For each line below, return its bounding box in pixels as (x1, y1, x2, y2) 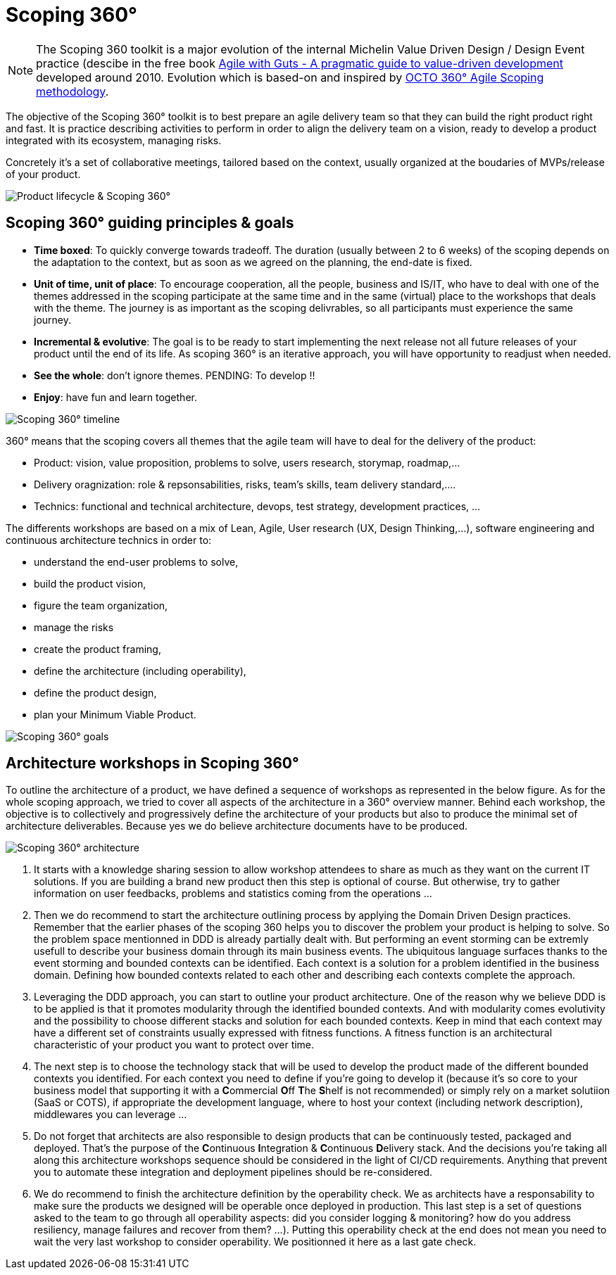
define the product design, (34, 686, 157, 699)
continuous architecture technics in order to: (6, 533, 212, 546)
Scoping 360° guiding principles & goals (6, 214, 294, 232)
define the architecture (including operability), (34, 664, 246, 677)
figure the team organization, (34, 599, 168, 611)
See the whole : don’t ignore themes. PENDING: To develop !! (34, 369, 315, 381)
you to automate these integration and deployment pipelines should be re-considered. (34, 1166, 433, 1179)
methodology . (36, 84, 109, 99)
